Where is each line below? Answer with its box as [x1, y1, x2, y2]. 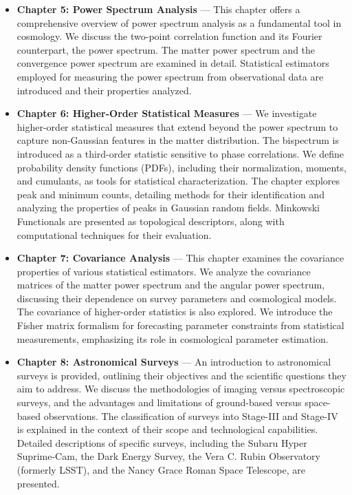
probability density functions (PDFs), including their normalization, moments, [16, 160, 346, 174]
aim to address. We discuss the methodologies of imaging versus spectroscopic [16, 381, 345, 396]
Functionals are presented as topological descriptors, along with [16, 213, 285, 228]
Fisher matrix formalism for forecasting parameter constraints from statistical [16, 318, 344, 333]
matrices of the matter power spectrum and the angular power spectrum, [16, 277, 325, 292]
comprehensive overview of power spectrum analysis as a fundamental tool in [16, 15, 342, 30]
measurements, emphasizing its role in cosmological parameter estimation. [16, 331, 329, 346]
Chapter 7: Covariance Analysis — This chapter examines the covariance [16, 251, 344, 265]
